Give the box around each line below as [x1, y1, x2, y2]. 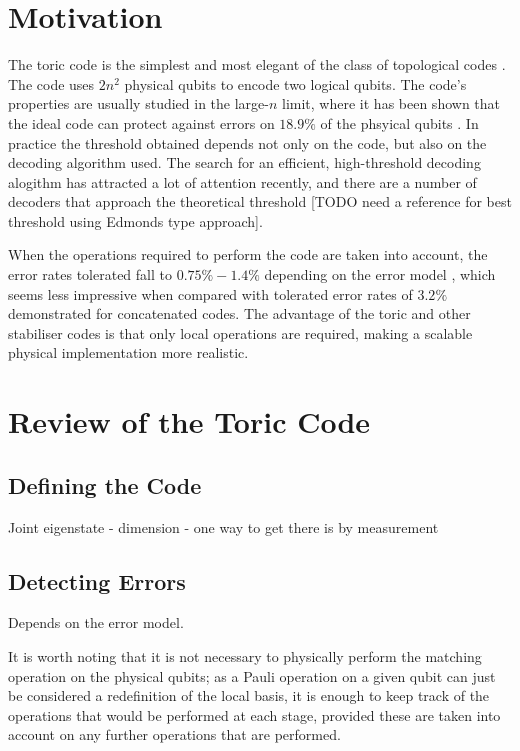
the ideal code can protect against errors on [8, 112, 275, 133]
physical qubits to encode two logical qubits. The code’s [124, 73, 467, 94]
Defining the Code [8, 469, 202, 500]
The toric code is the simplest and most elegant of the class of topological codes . [8, 54, 506, 75]
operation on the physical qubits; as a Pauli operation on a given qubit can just [8, 665, 496, 686]
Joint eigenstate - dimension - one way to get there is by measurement [8, 516, 439, 537]
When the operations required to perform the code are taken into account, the [8, 244, 488, 265]
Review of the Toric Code [8, 401, 371, 442]
